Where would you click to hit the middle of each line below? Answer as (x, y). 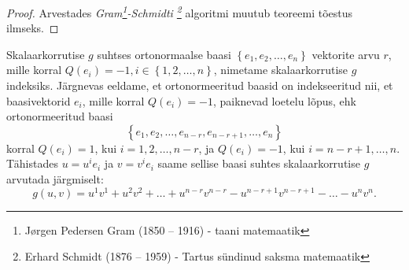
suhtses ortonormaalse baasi (164, 54)
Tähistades (32, 163)
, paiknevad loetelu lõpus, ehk (285, 100)
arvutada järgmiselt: (55, 179)
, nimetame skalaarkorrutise (281, 70)
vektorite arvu (346, 54)
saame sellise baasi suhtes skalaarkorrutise (259, 163)
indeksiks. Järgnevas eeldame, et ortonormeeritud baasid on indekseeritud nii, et (200, 85)
